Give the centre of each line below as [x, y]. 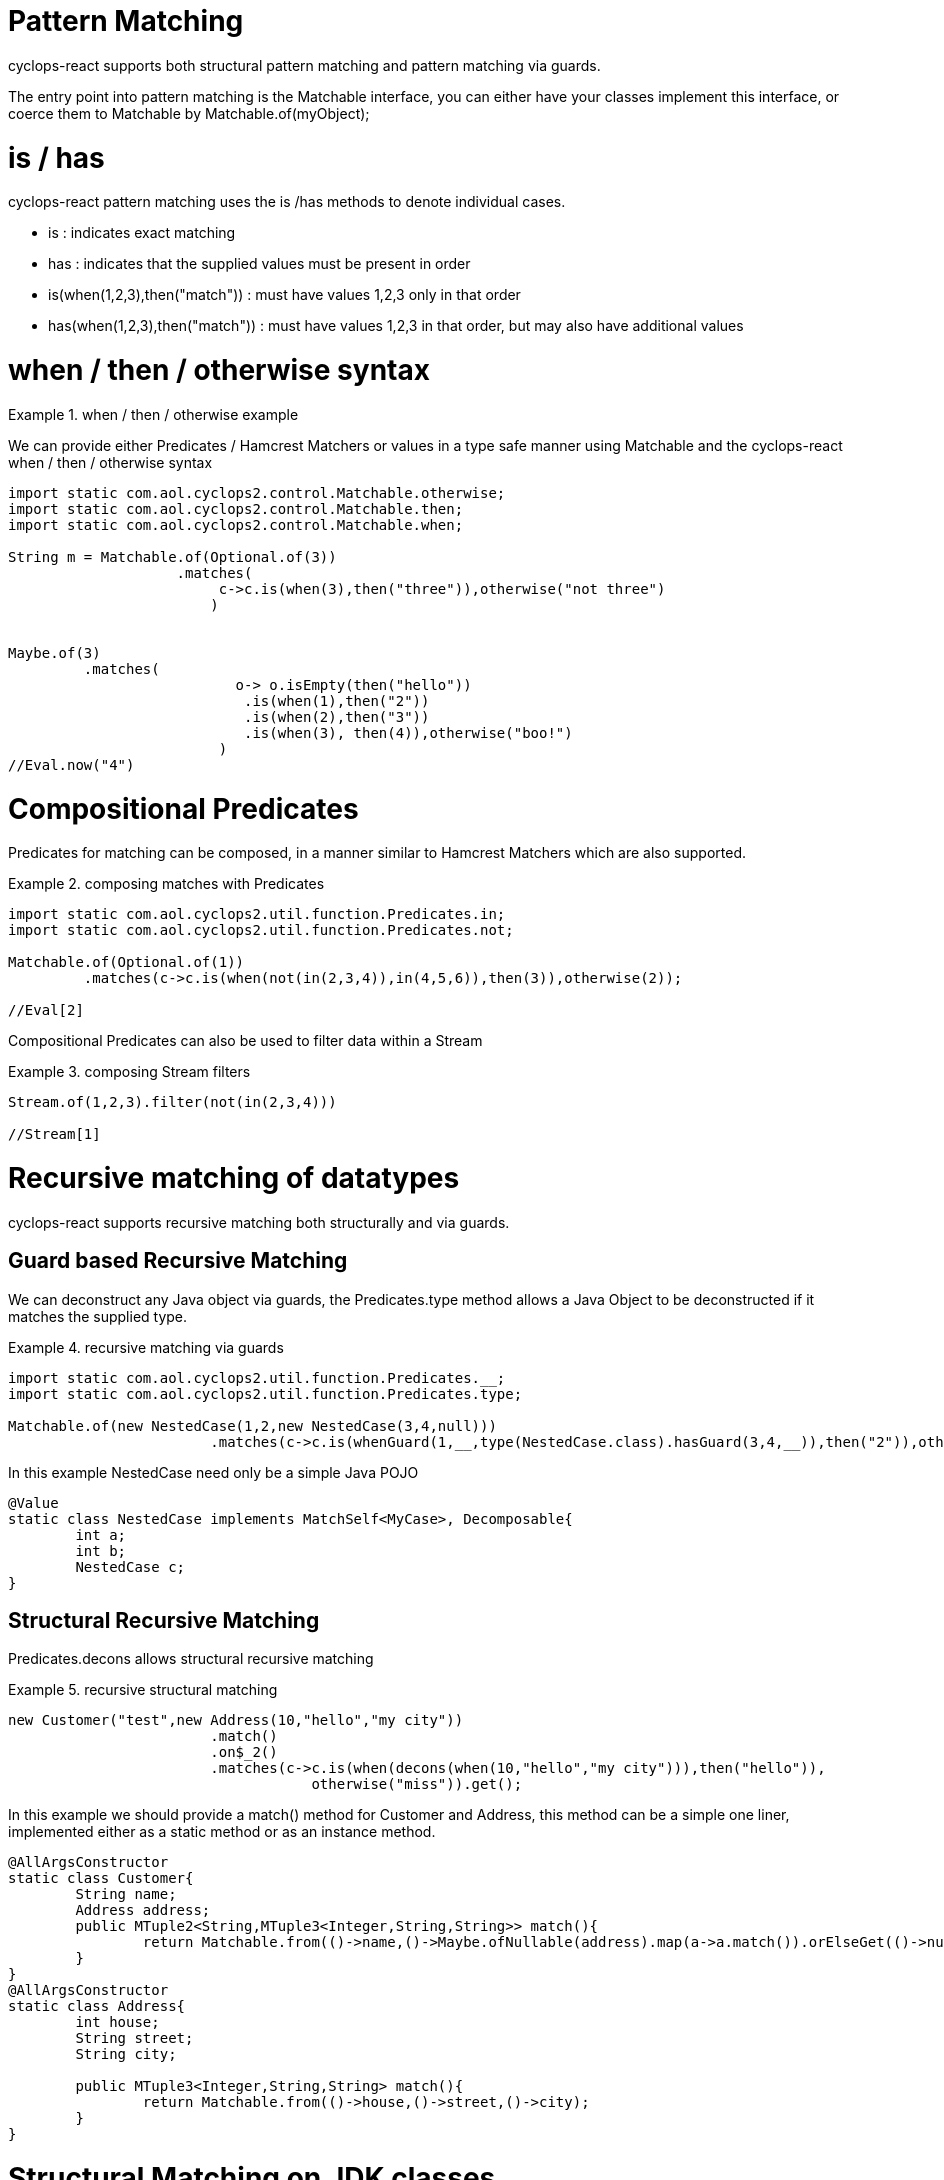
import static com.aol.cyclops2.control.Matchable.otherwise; [257, 492]
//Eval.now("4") [71, 764]
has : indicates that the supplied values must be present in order [259, 264]
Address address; [143, 1910]
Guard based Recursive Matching [178, 1261]
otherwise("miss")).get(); [417, 1784]
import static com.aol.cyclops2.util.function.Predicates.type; [265, 1393]
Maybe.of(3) [54, 652]
